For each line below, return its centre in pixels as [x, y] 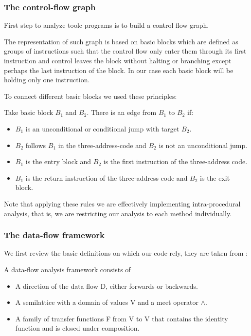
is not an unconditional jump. [203, 145]
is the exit [215, 177]
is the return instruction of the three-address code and [107, 177]
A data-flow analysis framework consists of [67, 269]
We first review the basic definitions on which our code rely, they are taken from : [126, 253]
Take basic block [29, 112]
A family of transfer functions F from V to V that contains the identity [122, 318]
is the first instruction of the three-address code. [175, 161]
